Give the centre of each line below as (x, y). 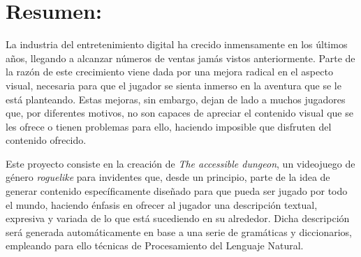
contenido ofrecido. (46, 140)
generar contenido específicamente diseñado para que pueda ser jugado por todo (177, 191)
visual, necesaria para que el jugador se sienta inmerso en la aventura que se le (174, 85)
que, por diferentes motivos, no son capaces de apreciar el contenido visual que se (179, 113)
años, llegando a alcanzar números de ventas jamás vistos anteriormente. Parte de (180, 58)
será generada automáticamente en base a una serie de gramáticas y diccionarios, (179, 232)
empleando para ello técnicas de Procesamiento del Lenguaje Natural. (155, 245)
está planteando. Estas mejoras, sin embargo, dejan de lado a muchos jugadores (176, 99)
